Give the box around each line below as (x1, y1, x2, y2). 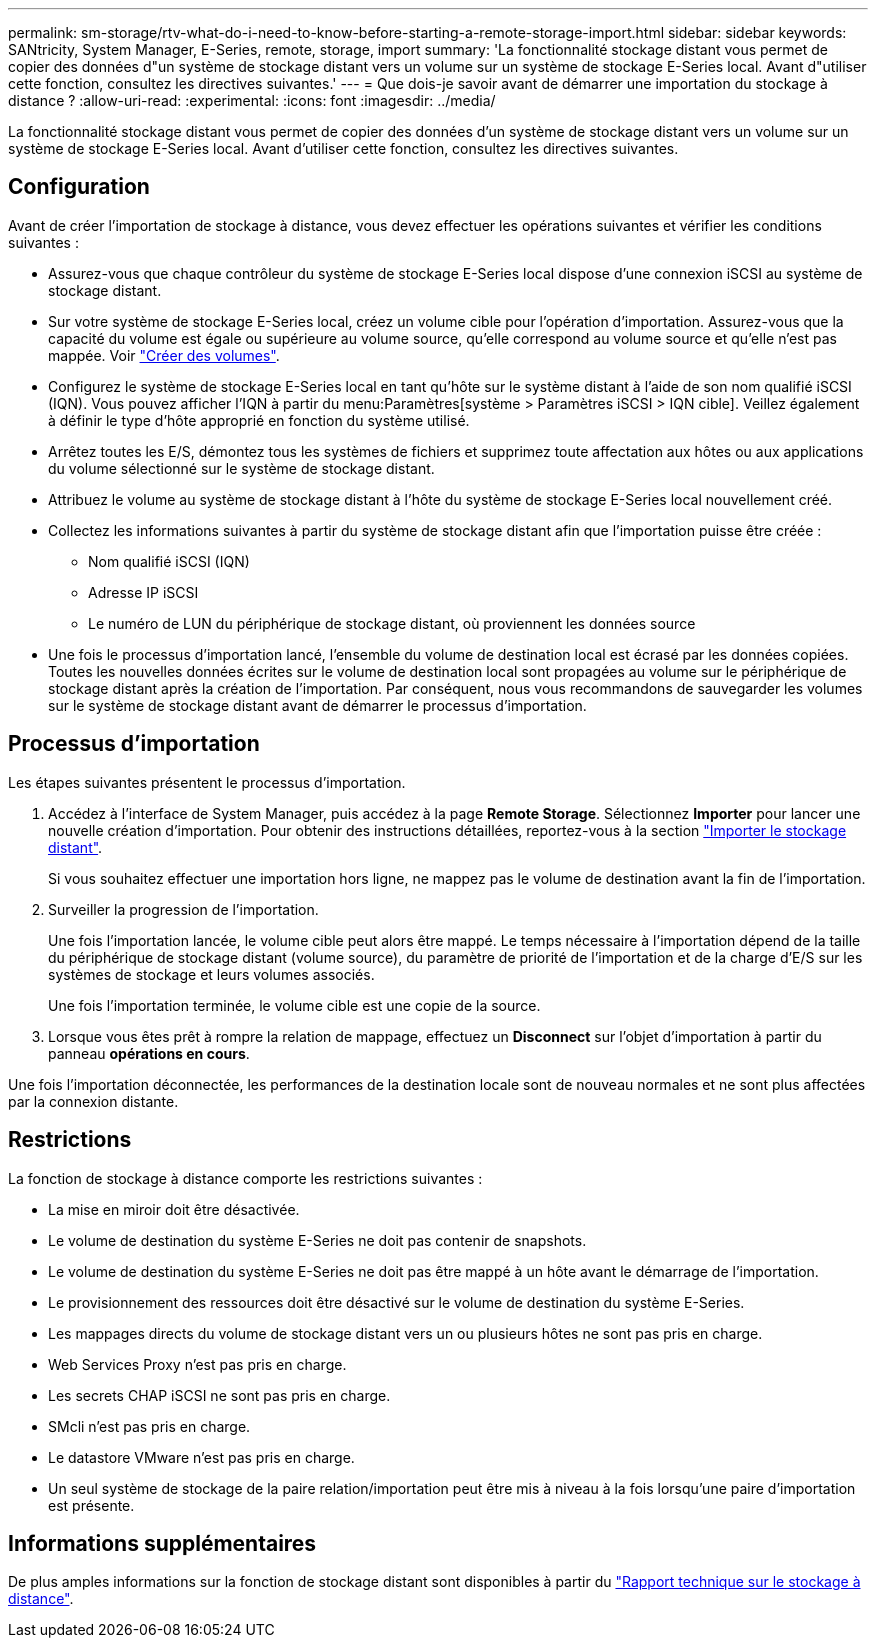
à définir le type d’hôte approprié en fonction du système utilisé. (48, 411, 470, 429)
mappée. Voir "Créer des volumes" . (48, 346, 280, 364)
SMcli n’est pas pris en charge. (48, 1417, 251, 1435)
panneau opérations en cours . (48, 1044, 250, 1062)
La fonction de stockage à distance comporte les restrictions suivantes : (8, 1169, 483, 1187)
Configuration (8, 174, 150, 200)
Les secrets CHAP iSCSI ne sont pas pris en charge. (48, 1386, 391, 1404)
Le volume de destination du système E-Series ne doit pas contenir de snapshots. (48, 1231, 587, 1249)
